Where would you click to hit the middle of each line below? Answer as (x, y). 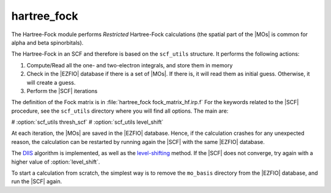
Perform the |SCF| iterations (62, 91)
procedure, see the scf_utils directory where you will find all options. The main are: (120, 111)
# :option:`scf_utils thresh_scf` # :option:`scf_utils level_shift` (87, 122)
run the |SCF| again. (37, 181)
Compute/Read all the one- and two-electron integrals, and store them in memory (130, 65)
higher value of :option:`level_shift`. (56, 162)
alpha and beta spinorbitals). (48, 42)
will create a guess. (51, 82)
